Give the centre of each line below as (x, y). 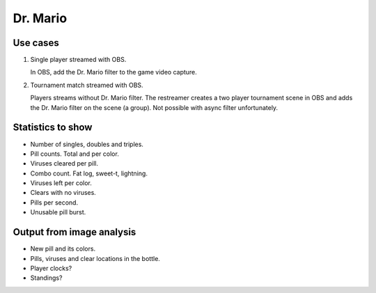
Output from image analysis (75, 232)
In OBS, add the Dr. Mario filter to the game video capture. (114, 72)
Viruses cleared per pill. (64, 164)
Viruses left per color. (61, 183)
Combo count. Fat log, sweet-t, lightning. (89, 173)
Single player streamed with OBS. (78, 60)
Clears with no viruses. (63, 193)
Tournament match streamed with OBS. (87, 85)
